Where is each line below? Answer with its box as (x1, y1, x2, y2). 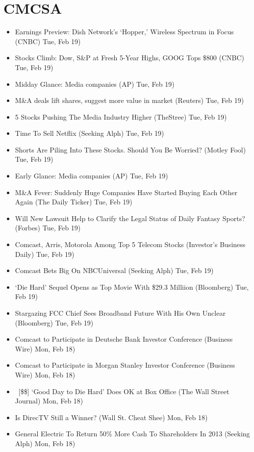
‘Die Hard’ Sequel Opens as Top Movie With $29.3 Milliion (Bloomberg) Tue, (15, 281, 249, 292)
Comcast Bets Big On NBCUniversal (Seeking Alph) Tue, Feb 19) (15, 265, 214, 276)
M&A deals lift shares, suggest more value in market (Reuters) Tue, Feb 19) (15, 95, 244, 105)
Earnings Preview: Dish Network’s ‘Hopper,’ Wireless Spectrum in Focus (15, 26, 234, 37)
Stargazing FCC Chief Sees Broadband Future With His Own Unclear (15, 308, 226, 318)
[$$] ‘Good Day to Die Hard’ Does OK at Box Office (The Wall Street (18, 386, 229, 396)
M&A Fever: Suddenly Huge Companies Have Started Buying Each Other (15, 187, 237, 197)
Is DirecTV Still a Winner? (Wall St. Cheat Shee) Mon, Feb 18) (15, 412, 208, 422)
